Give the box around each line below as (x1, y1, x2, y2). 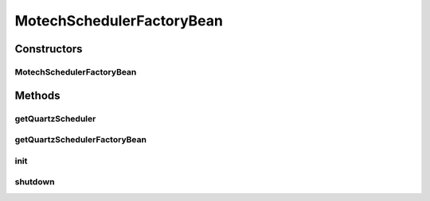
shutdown (14, 176, 55, 187)
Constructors (14, 42, 83, 56)
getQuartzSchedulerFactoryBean (14, 134, 147, 145)
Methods (14, 88, 61, 102)
